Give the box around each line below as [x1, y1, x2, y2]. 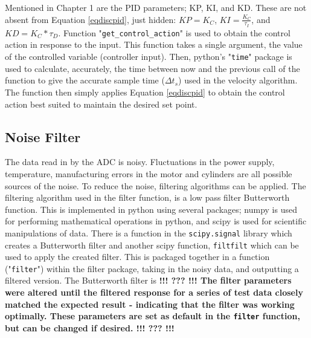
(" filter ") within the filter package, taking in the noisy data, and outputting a [5, 262, 299, 275]
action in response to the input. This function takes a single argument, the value [5, 38, 303, 51]
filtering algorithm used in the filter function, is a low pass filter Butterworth [5, 191, 290, 204]
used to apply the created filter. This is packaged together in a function [5, 250, 270, 263]
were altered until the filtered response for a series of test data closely [5, 286, 303, 299]
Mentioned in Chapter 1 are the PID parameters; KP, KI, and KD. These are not [5, 1, 307, 13]
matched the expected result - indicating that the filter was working [5, 297, 295, 310]
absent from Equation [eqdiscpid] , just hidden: [5, 13, 176, 25]
